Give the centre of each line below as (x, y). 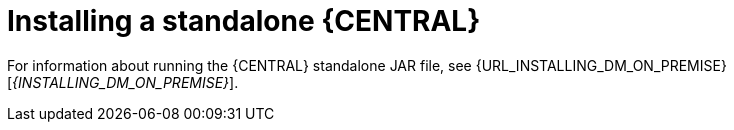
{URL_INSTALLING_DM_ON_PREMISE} (601, 65)
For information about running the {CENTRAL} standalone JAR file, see (239, 65)
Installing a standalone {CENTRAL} (244, 21)
